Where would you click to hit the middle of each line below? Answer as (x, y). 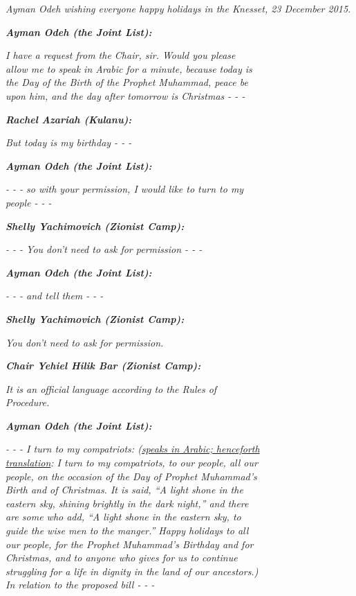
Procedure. (28, 402)
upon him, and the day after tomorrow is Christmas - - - (125, 95)
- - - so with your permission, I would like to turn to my (125, 189)
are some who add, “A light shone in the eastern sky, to (123, 517)
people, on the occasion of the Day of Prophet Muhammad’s (131, 476)
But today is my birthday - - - (69, 142)
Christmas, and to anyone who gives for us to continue (122, 558)
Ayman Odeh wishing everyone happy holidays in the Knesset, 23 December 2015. (178, 8)
